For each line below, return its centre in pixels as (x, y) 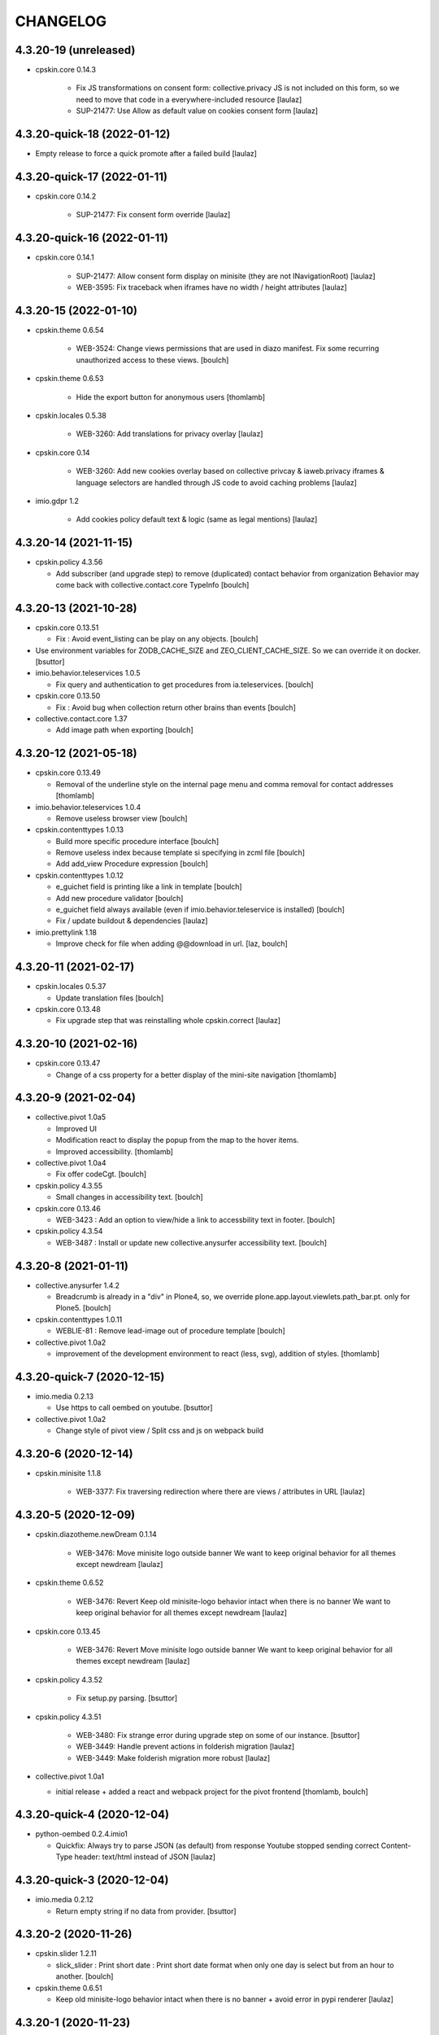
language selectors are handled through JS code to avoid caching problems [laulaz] (217, 482)
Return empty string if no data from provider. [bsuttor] (146, 1911)
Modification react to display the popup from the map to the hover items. (177, 1140)
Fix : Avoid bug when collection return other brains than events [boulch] (176, 707)
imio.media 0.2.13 (64, 1396)
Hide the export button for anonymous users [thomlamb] (171, 397)
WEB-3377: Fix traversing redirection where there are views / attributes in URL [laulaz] (221, 1492)
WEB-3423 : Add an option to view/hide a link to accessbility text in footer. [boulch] (196, 1220)
